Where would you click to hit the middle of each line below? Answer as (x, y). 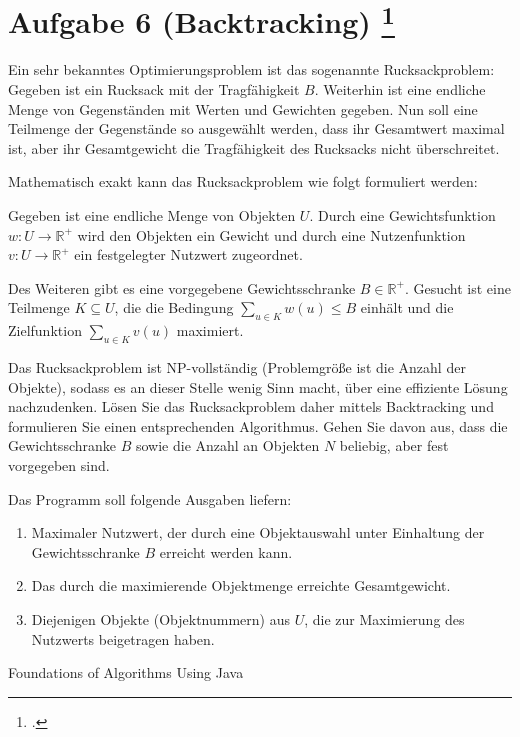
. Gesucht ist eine (457, 287)
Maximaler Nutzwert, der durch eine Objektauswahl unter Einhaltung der (258, 532)
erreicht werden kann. (226, 551)
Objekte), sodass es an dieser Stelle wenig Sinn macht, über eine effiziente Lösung (258, 386)
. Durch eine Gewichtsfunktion (402, 215)
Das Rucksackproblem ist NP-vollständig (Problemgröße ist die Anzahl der (237, 366)
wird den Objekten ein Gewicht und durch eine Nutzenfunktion (271, 234)
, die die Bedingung (174, 307)
